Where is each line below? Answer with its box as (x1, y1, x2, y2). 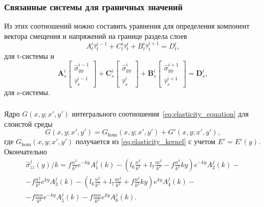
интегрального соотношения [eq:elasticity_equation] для (72, 108, 249, 119)
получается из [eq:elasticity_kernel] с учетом (75, 136, 215, 147)
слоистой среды (4, 118, 53, 129)
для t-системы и (4, 50, 54, 61)
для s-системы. (4, 86, 50, 97)
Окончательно (4, 146, 47, 156)
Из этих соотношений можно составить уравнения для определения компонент (4, 20, 250, 31)
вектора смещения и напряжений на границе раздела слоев (4, 30, 187, 41)
